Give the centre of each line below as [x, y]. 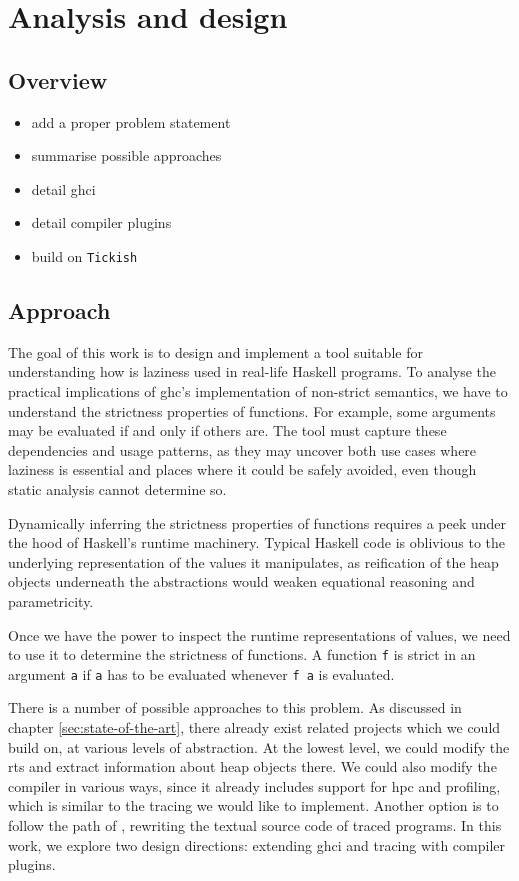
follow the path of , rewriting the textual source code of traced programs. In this [255, 825]
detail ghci [63, 188]
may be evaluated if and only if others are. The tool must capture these [227, 430]
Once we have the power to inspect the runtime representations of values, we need [259, 634]
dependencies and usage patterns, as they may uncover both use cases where [242, 449]
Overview [58, 79]
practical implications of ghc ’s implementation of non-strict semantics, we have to [258, 391]
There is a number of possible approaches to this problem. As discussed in [235, 707]
